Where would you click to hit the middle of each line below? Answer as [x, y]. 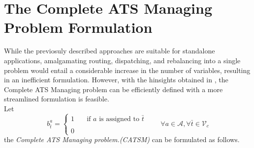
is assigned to [119, 119]
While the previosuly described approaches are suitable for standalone [110, 51]
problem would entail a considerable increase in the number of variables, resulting [127, 70]
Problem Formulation [78, 27]
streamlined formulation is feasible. [57, 99]
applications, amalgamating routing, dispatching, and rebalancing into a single [122, 60]
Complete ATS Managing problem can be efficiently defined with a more [113, 89]
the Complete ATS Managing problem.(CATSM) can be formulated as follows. [122, 139]
